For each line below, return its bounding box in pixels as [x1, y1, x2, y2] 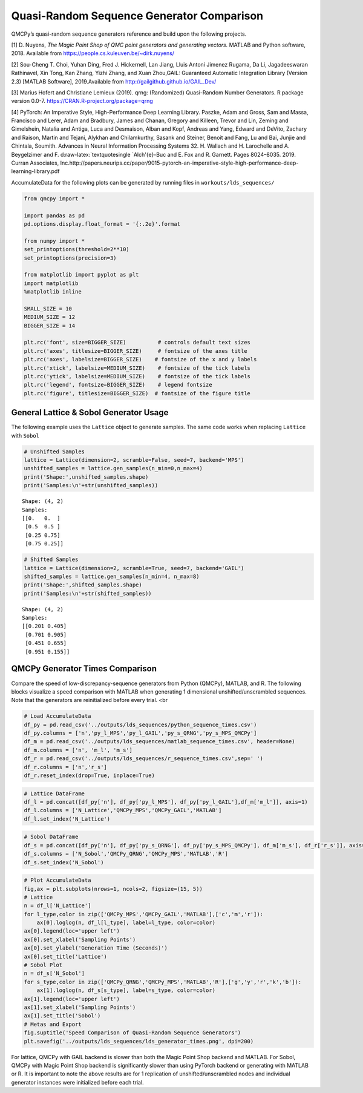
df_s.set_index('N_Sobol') [24, 859, 104, 865]
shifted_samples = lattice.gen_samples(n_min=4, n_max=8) [24, 573, 200, 580]
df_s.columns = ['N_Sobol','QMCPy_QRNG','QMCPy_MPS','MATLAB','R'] [24, 850, 229, 858]
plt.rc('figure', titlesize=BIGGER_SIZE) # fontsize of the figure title [24, 390, 251, 396]
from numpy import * [24, 237, 85, 245]
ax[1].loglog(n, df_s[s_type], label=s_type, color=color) [36, 987, 216, 994]
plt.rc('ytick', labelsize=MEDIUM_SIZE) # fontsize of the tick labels [24, 373, 251, 379]
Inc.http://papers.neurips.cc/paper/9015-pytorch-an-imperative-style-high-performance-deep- [60, 159, 299, 166]
